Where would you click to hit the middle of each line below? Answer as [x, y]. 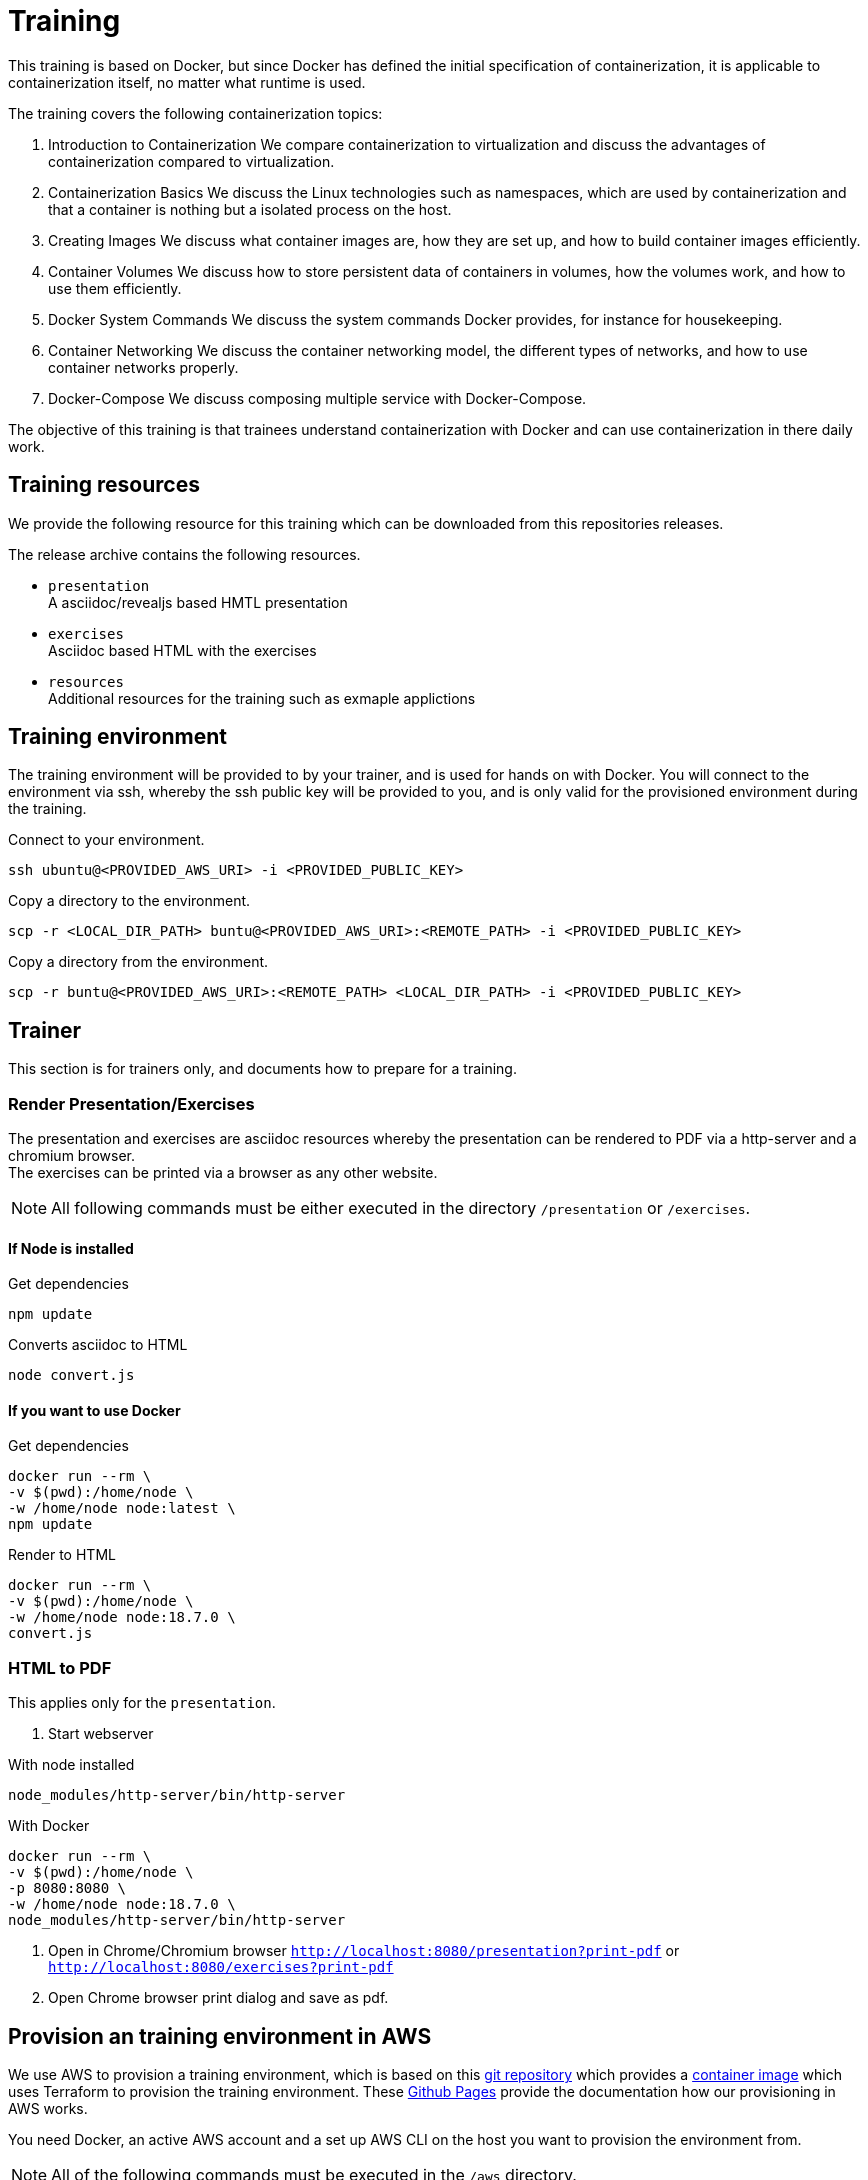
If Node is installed [71, 1248]
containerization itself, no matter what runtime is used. [187, 82]
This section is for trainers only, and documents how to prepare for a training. [262, 1069]
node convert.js [71, 1375]
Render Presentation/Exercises [131, 1103]
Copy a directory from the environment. [138, 962]
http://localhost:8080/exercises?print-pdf [221, 1967]
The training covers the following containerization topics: [195, 113]
